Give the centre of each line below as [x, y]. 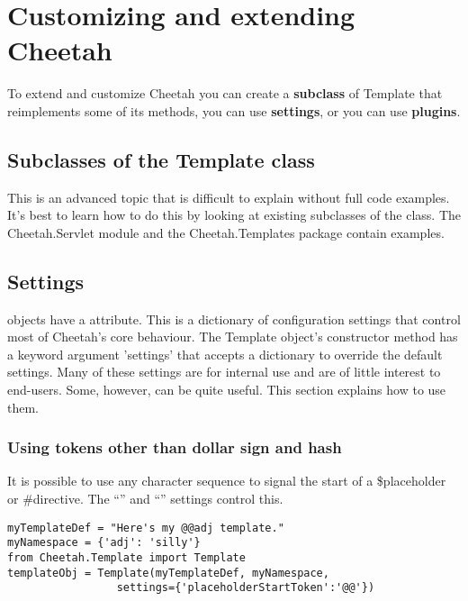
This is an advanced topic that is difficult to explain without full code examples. [229, 197]
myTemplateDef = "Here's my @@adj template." [146, 528]
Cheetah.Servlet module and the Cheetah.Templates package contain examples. [226, 232]
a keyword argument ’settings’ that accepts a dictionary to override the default [225, 354]
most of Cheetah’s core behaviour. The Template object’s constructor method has [233, 337]
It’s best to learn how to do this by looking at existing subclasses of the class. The [234, 215]
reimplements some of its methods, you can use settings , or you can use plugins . [234, 110]
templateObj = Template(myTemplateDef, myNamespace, [168, 573]
